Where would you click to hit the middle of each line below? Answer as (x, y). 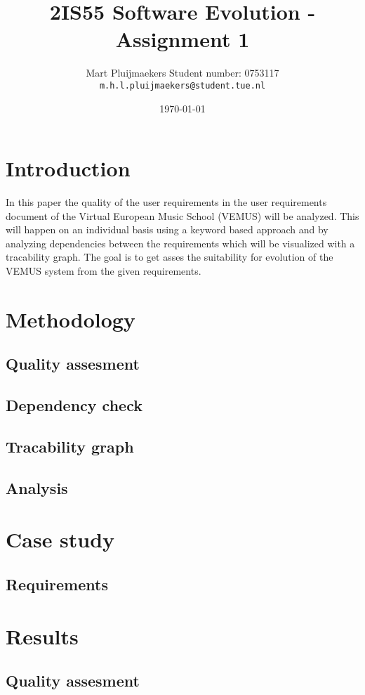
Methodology (71, 319)
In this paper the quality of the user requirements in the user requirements (166, 202)
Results (42, 636)
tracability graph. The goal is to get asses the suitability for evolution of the (170, 257)
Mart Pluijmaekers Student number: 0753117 (182, 73)
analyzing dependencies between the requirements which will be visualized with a (180, 243)
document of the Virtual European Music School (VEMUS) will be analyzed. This (182, 215)
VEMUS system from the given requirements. (104, 271)
